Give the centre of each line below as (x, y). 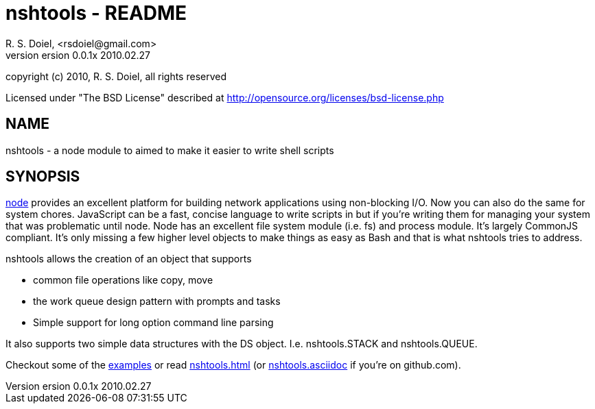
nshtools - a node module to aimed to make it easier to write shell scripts (170, 150)
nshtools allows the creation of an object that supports (129, 259)
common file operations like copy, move (123, 280)
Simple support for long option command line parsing (153, 323)
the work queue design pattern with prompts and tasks (157, 301)
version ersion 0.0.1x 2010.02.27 (78, 55)
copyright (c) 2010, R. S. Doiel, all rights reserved (116, 76)
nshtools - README (96, 13)
